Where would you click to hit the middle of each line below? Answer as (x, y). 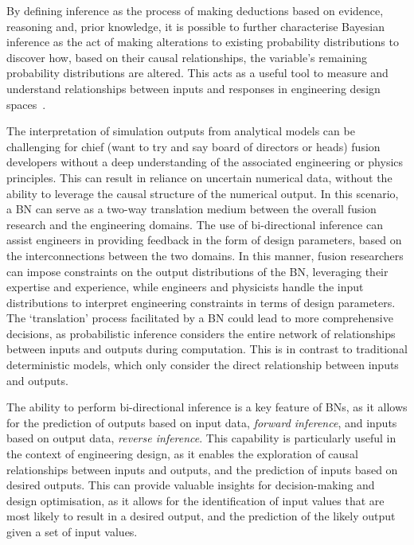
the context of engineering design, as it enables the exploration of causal (182, 454)
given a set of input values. (72, 531)
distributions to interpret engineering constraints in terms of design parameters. (201, 302)
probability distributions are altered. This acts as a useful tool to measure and (197, 73)
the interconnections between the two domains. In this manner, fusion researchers (205, 255)
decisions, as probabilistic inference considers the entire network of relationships (201, 333)
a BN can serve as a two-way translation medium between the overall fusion (191, 209)
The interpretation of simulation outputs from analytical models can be (181, 131)
